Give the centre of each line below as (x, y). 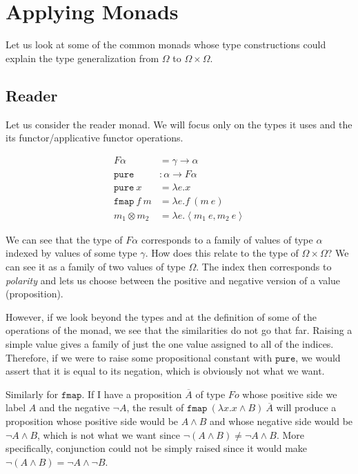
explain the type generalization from (82, 58)
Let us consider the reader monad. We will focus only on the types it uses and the (179, 124)
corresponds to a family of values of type (227, 239)
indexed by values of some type (71, 253)
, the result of (155, 407)
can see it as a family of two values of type (96, 267)
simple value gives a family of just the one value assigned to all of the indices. (170, 344)
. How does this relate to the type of (222, 253)
